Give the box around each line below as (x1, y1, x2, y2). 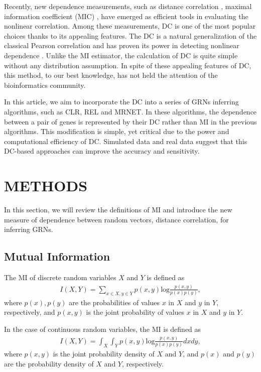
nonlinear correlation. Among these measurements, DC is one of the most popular (4, 21, 256, 31)
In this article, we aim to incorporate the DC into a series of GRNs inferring (4, 96, 239, 107)
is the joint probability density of (53, 348, 155, 359)
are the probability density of (4, 358, 94, 368)
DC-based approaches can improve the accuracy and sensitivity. (4, 146, 200, 156)
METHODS (4, 175, 88, 196)
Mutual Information (4, 249, 110, 264)
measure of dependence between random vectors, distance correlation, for (4, 214, 229, 224)
